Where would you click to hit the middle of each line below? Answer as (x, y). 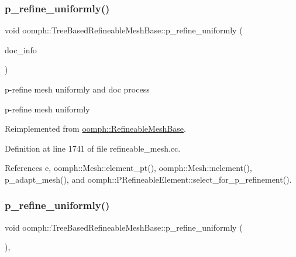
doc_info (21, 49)
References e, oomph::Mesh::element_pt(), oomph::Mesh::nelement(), (128, 168)
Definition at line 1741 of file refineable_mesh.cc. (93, 148)
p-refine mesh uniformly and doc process (77, 89)
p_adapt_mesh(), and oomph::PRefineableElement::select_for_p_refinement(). (148, 179)
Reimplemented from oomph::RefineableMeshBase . (95, 128)
